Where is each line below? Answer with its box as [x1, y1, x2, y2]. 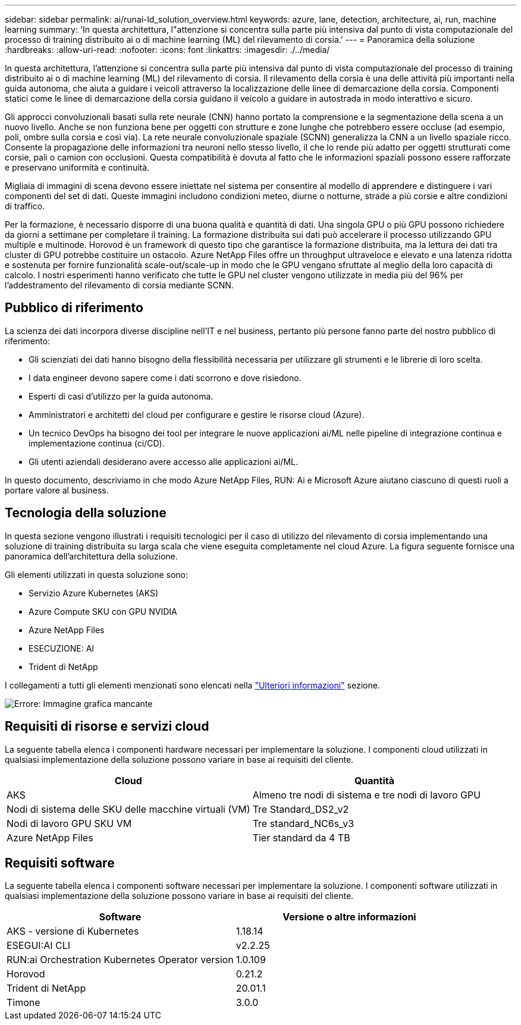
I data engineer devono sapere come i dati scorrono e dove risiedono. [29, 372, 302, 383]
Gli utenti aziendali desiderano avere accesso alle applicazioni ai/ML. [29, 456, 298, 467]
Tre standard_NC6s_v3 [252, 817, 354, 829]
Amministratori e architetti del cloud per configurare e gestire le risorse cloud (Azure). [29, 409, 365, 420]
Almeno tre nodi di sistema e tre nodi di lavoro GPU [252, 788, 481, 801]
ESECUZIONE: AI [29, 643, 95, 653]
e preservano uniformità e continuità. [5, 162, 150, 172]
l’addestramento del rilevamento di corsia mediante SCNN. [5, 280, 234, 290]
